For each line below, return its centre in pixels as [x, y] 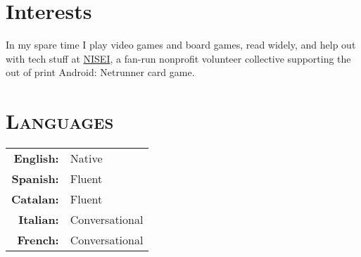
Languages [60, 121]
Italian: [39, 220]
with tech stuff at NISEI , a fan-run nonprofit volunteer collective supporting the [178, 58]
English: [36, 158]
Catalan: [35, 199]
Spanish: [35, 179]
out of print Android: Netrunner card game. [100, 72]
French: [38, 240]
